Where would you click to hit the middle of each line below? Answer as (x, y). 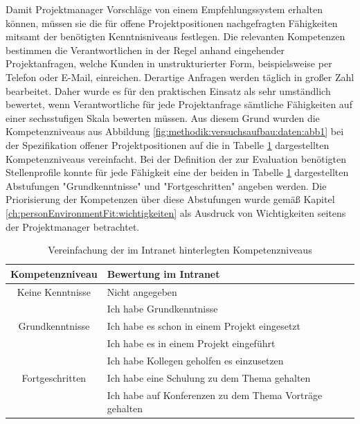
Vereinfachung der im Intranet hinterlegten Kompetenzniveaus (180, 250)
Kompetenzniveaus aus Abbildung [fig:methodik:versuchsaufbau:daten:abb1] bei (175, 131)
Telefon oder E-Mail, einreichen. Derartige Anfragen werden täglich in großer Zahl (180, 77)
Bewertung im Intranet (163, 273)
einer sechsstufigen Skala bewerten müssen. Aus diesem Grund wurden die (163, 117)
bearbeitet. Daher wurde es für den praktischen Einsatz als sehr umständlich (168, 90)
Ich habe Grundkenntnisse (162, 309)
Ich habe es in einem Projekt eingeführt (191, 343)
